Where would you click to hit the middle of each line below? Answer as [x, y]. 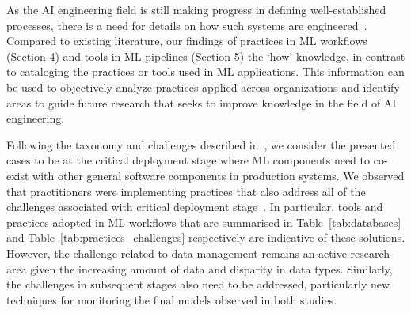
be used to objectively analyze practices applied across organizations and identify [203, 87]
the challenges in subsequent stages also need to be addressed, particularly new [198, 284]
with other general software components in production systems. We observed [219, 175]
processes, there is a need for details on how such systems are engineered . [187, 25]
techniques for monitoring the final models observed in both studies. [172, 299]
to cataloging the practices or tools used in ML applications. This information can [205, 72]
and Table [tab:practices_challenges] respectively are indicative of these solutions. [206, 238]
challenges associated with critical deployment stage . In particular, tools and [195, 207]
